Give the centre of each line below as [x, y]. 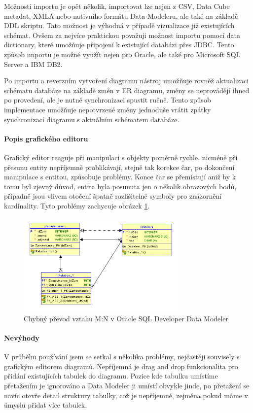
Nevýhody [22, 337]
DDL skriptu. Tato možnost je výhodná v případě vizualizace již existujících [119, 25]
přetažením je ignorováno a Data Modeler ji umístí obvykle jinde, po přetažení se [127, 385]
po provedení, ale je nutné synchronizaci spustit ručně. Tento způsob [108, 100]
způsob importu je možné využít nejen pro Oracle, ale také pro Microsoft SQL [122, 54]
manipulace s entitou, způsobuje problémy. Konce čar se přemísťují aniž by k [120, 177]
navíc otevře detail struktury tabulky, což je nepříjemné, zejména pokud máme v [126, 395]
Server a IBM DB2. [33, 64]
